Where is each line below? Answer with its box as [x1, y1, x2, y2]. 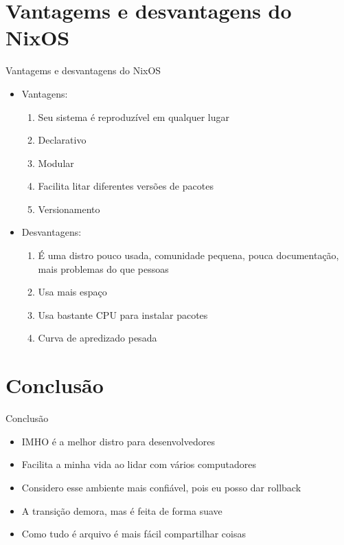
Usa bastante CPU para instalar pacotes [38, 307, 208, 322]
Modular [38, 155, 74, 170]
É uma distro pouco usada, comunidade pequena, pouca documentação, [38, 248, 339, 263]
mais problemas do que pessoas [38, 261, 169, 276]
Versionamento [38, 201, 100, 216]
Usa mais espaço [38, 285, 107, 299]
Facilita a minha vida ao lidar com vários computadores [21, 457, 256, 471]
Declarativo [38, 133, 87, 147]
